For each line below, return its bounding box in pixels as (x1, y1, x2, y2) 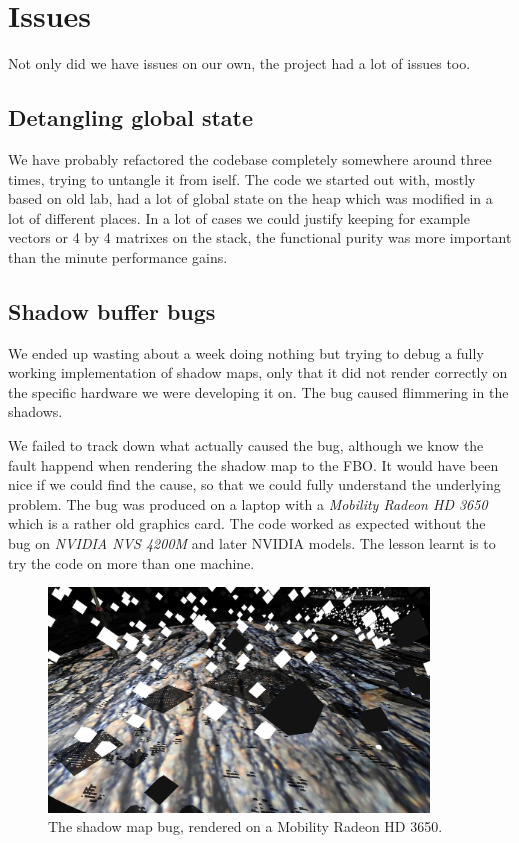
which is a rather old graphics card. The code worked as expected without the (8, 513, 486, 534)
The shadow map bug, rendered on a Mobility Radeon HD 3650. (48, 816, 443, 837)
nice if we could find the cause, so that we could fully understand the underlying (8, 474, 501, 495)
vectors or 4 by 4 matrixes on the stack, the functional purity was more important (8, 227, 512, 248)
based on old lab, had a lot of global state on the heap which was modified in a (8, 188, 493, 209)
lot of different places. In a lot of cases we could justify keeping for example (8, 207, 470, 228)
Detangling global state (8, 102, 254, 133)
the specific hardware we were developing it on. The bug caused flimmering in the (8, 381, 509, 402)
